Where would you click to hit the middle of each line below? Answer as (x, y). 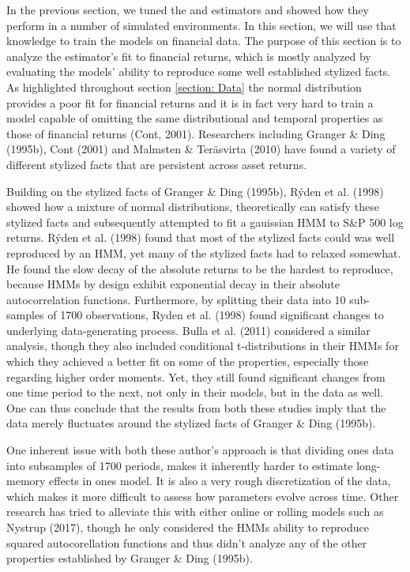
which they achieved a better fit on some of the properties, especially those (188, 361)
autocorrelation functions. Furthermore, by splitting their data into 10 (176, 299)
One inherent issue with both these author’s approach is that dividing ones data (200, 450)
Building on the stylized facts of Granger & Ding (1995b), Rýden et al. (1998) (195, 191)
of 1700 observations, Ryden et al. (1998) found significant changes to (216, 315)
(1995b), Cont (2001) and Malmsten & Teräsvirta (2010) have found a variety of (201, 149)
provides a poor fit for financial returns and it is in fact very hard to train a (190, 102)
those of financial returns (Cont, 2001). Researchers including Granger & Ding (196, 133)
